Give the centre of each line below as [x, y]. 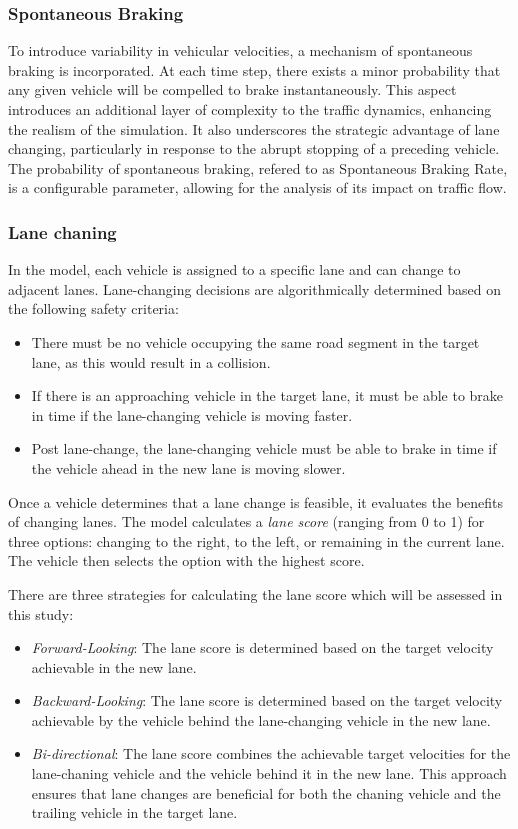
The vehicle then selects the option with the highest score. [186, 560]
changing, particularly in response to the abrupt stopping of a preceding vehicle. [254, 148]
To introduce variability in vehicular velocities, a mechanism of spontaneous [240, 50]
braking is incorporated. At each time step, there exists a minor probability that [254, 69]
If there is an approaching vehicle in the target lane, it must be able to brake [267, 395]
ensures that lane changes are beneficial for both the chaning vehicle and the [266, 792]
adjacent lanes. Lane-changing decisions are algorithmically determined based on [254, 288]
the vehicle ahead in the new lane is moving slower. [188, 467]
